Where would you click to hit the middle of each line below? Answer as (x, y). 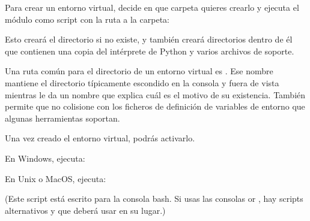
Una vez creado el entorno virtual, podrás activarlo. (100, 138)
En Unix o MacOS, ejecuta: (56, 178)
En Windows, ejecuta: (45, 158)
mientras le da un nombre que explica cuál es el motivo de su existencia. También (155, 94)
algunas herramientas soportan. (62, 118)
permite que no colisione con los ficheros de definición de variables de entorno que (155, 106)
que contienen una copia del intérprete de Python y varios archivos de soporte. (150, 51)
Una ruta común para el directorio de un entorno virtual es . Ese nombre (139, 71)
